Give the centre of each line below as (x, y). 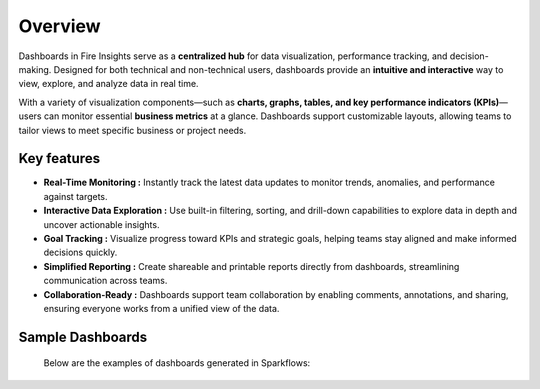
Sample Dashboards (83, 336)
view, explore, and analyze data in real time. (108, 84)
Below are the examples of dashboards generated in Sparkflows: (177, 363)
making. (35, 69)
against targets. (76, 196)
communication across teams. (105, 281)
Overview (59, 26)
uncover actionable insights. (101, 224)
